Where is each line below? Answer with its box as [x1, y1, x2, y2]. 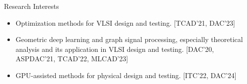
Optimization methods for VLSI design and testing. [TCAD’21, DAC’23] [15, 17, 236, 28]
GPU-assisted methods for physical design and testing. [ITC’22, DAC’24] [15, 70, 237, 80]
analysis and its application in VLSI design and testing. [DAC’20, [15, 43, 214, 54]
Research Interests [4, 1, 59, 11]
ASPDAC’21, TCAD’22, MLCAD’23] [15, 53, 128, 64]
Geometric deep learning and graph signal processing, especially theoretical [15, 34, 243, 44]
